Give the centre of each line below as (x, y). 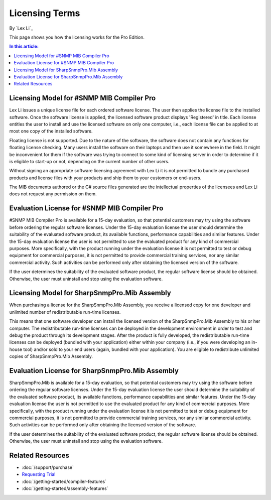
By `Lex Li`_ (21, 28)
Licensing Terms (45, 13)
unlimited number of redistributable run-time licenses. (65, 312)
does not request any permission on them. (53, 194)
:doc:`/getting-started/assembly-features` (65, 488)
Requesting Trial (39, 474)
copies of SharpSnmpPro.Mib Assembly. (51, 356)
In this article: (24, 46)
